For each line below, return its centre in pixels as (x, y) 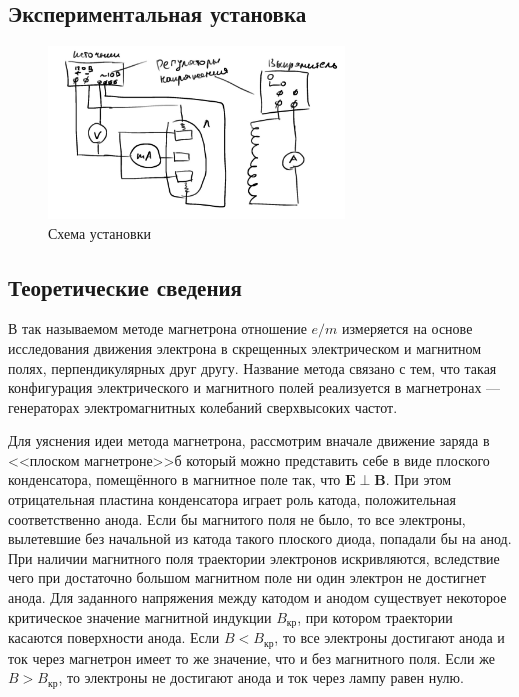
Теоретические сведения (125, 286)
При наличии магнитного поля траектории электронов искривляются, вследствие (254, 557)
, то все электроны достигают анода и (389, 637)
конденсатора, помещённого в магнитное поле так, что (174, 479)
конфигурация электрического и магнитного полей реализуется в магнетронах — (254, 387)
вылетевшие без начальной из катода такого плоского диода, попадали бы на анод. (260, 538)
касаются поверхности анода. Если (114, 637)
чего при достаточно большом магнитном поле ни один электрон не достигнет (247, 577)
